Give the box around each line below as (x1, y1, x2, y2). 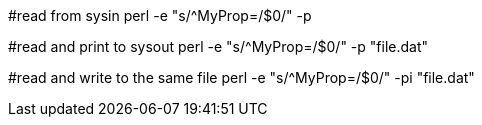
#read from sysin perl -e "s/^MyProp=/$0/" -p (8, 7, 312, 24)
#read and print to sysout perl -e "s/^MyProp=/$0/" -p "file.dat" (8, 38, 429, 55)
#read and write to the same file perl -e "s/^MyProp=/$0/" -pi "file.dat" (8, 69, 475, 86)
